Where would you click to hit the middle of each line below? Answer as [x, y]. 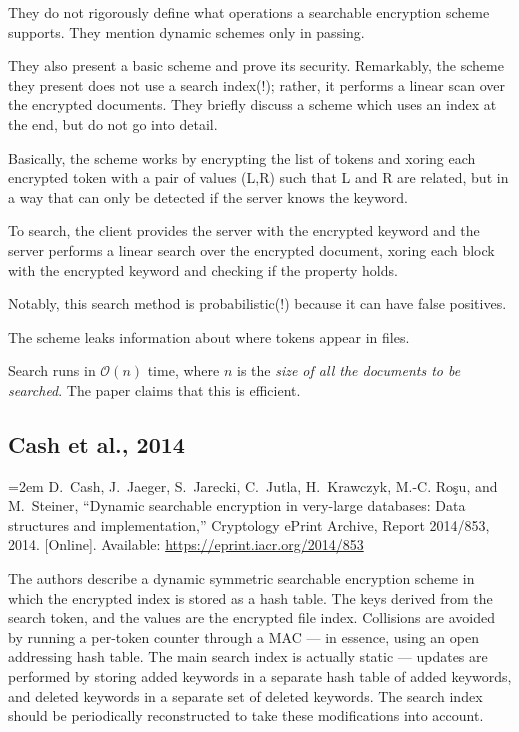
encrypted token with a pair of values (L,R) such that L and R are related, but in [258, 177]
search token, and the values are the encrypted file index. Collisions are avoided [251, 617]
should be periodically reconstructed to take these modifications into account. [246, 715]
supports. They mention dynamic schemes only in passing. [186, 31]
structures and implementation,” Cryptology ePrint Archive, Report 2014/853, [249, 524]
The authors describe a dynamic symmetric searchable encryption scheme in [241, 578]
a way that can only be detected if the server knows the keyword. [208, 196]
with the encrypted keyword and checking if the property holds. [203, 269]
